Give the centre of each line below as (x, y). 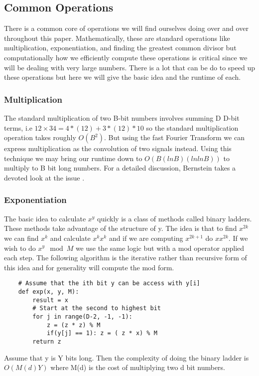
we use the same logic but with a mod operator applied (160, 248)
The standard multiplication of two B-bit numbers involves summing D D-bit (122, 117)
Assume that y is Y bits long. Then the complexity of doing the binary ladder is (127, 357)
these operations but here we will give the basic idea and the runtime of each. (123, 77)
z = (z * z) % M (73, 325)
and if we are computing (146, 238)
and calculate (70, 238)
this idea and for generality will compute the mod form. (89, 267)
